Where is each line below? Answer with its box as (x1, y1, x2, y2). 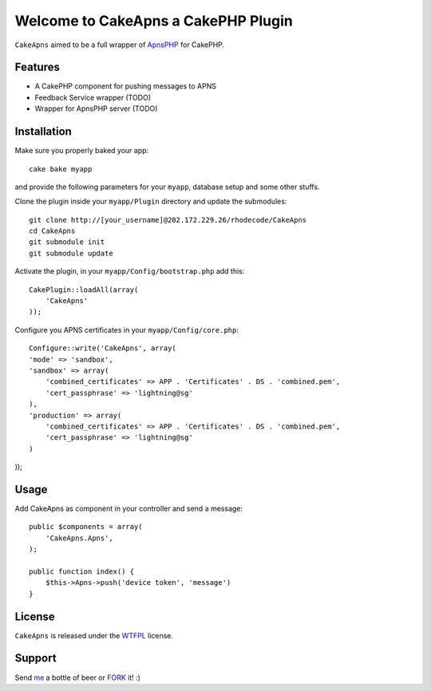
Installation (14, 124, 72, 139)
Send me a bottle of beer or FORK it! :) (14, 673, 141, 682)
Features (14, 61, 60, 74)
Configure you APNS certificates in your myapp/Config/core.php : (14, 325, 239, 334)
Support (14, 651, 57, 665)
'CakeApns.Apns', (45, 533, 113, 543)
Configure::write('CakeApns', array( (29, 344, 177, 353)
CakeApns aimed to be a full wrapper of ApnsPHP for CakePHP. (14, 40, 225, 49)
